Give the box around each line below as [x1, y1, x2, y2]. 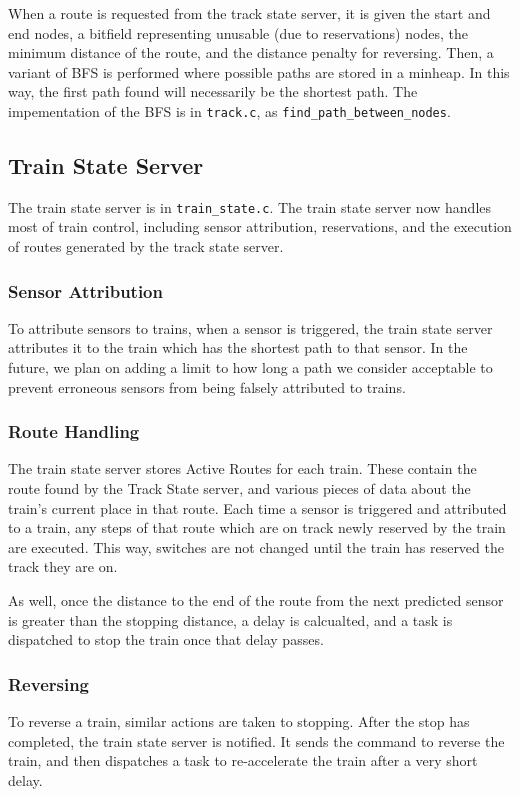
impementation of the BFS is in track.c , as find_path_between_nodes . [8, 100, 451, 121]
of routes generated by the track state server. [8, 236, 284, 257]
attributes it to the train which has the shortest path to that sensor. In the [8, 337, 468, 358]
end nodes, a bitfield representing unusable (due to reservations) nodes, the [8, 22, 468, 43]
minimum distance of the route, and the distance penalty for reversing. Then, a [8, 42, 494, 63]
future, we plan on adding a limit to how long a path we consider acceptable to [8, 357, 493, 378]
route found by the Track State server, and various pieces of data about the [8, 478, 471, 499]
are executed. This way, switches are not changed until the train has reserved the [8, 536, 504, 557]
